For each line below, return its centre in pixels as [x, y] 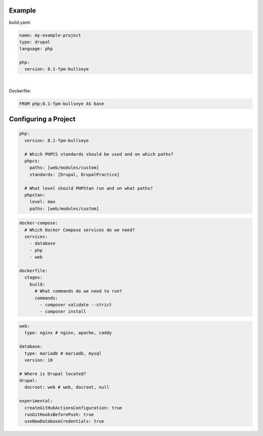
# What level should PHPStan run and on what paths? [89, 188]
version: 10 [39, 360]
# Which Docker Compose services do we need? [80, 230]
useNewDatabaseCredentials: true [64, 421]
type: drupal [35, 42]
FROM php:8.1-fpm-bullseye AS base [62, 104]
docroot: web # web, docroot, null [67, 387]
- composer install [63, 312]
